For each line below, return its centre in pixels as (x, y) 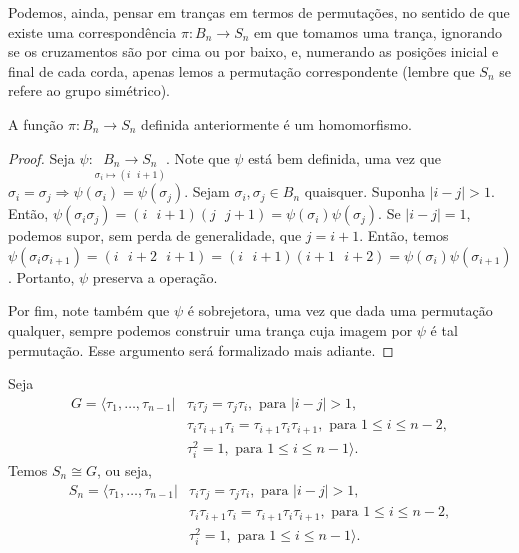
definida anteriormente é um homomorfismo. (276, 123)
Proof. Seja (41, 157)
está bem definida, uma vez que (345, 157)
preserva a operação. (155, 276)
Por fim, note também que (89, 310)
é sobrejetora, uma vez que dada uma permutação (340, 310)
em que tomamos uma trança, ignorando (378, 31)
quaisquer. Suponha (365, 191)
